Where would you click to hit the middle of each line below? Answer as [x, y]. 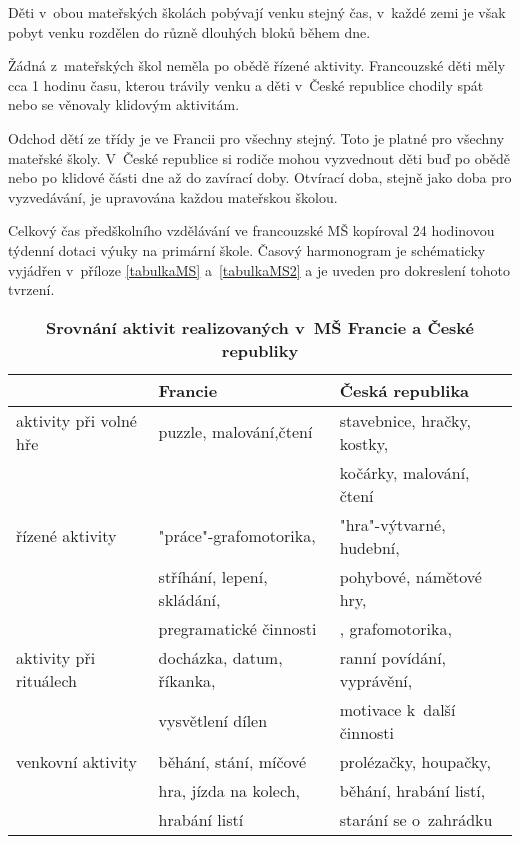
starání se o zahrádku [416, 819]
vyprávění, [376, 680]
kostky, [364, 443]
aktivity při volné [76, 420]
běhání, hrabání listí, [412, 790]
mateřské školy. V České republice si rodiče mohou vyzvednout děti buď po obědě [259, 157]
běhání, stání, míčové [232, 761]
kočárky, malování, [404, 472]
